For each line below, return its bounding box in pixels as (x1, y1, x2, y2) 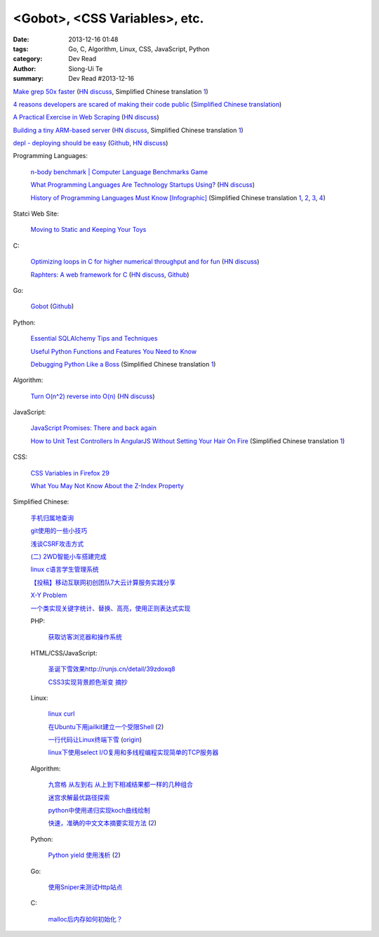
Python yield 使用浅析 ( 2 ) (48, 851, 121, 860)
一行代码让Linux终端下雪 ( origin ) (48, 735, 142, 744)
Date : (13, 35, 29, 44)
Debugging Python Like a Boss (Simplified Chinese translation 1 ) (30, 360, 216, 368)
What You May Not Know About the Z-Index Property (30, 482, 184, 490)
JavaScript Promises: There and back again (30, 424, 157, 432)
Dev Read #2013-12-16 (68, 74, 135, 83)
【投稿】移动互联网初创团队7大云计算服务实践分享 (30, 578, 175, 587)
